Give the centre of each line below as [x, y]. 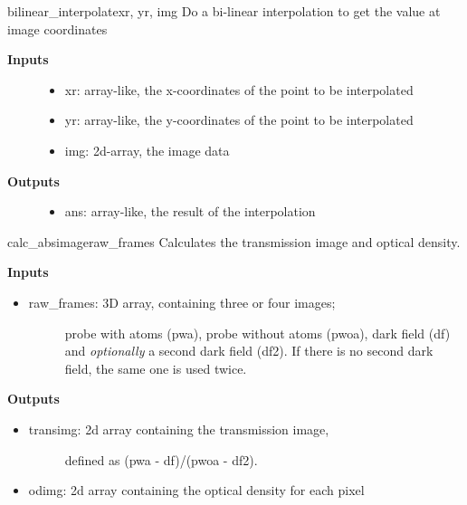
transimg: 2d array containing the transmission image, [179, 429]
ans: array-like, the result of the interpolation [190, 211]
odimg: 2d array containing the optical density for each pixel [196, 490]
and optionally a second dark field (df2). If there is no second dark [249, 351]
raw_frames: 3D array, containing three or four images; [182, 302]
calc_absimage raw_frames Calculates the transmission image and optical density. [234, 241]
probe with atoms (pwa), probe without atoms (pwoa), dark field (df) [257, 333]
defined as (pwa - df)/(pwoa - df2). [161, 459]
